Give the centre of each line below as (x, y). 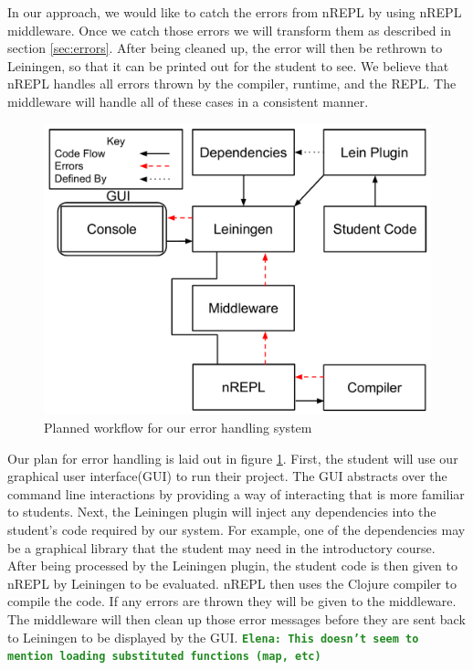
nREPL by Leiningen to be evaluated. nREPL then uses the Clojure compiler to (232, 583)
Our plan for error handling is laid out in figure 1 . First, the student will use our (233, 458)
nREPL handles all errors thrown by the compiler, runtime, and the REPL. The (232, 84)
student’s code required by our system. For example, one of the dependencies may (236, 529)
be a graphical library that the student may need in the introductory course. (221, 547)
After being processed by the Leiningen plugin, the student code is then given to (232, 565)
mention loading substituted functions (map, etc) (164, 657)
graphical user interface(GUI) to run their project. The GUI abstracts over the (227, 476)
